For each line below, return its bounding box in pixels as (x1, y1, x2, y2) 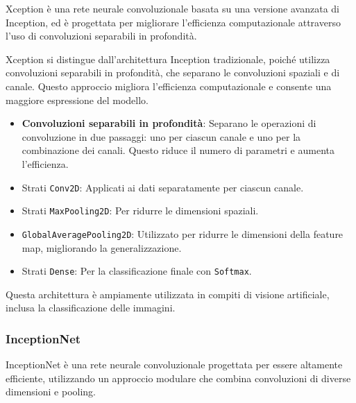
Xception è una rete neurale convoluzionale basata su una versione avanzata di (6, 1, 339, 15)
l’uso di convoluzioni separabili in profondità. (6, 28, 197, 43)
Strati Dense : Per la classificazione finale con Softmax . (22, 264, 252, 278)
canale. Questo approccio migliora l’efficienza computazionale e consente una (6, 78, 332, 93)
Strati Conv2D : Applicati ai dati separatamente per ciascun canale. (22, 180, 304, 194)
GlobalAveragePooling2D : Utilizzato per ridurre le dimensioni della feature (22, 226, 344, 241)
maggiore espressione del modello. (6, 92, 149, 107)
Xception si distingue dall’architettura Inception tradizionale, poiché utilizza (6, 51, 330, 66)
